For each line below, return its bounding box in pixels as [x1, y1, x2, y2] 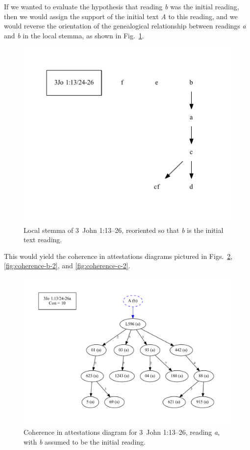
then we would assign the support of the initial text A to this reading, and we [4, 11, 238, 21]
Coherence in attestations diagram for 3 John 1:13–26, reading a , [24, 427, 220, 437]
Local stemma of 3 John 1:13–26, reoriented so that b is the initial [24, 225, 224, 235]
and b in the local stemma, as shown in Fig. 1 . [4, 30, 144, 40]
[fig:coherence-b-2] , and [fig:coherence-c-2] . [4, 260, 130, 271]
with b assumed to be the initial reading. [24, 436, 146, 447]
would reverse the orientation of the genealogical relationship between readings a [4, 21, 246, 31]
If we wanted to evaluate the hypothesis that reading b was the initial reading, [4, 1, 239, 11]
